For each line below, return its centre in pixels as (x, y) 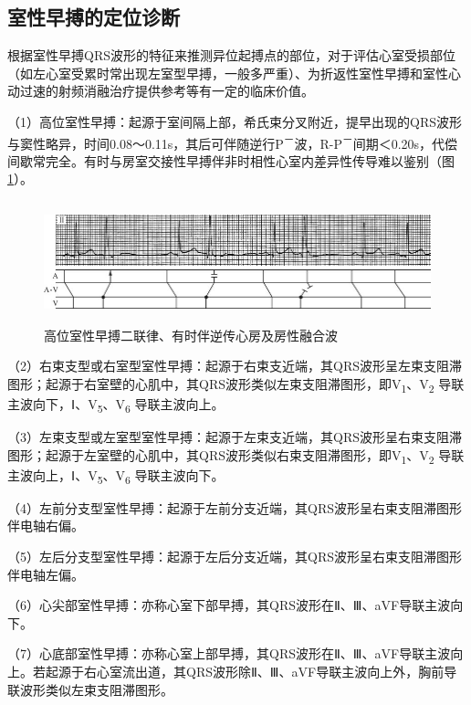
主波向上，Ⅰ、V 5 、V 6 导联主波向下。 (116, 476)
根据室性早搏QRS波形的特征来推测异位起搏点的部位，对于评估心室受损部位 (231, 55)
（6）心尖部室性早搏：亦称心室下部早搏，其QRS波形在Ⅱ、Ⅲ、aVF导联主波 (229, 605)
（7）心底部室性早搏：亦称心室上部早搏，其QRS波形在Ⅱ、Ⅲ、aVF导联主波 (229, 653)
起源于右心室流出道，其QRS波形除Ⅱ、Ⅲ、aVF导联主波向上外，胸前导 (251, 672)
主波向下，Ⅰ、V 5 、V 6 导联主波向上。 (116, 405)
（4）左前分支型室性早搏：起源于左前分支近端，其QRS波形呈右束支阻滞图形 (235, 507)
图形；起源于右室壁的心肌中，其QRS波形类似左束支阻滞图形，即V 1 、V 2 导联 (236, 384)
